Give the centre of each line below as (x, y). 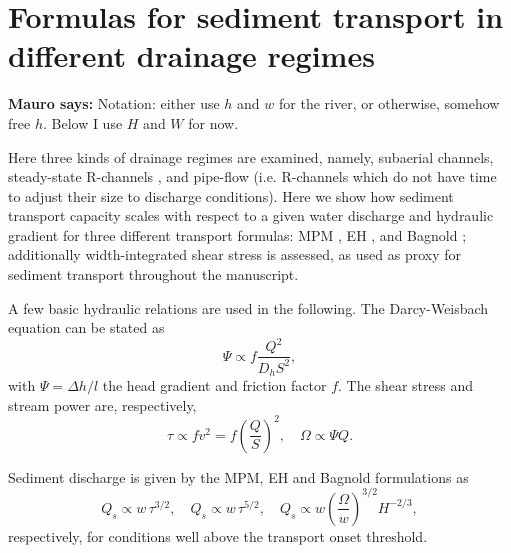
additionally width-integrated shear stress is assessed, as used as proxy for (234, 254)
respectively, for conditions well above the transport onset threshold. (218, 535)
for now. (213, 122)
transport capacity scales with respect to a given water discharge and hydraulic (251, 215)
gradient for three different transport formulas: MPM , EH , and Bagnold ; (237, 234)
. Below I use (82, 122)
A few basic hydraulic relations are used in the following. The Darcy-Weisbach (248, 307)
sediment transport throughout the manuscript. (153, 274)
